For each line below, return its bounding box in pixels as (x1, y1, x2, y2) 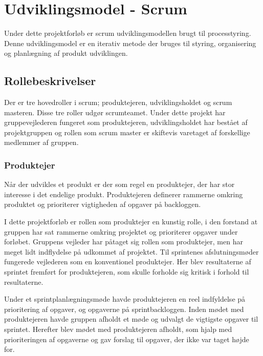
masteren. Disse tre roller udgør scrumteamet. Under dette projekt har (4, 107, 226, 117)
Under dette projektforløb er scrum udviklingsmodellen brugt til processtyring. (4, 28, 251, 38)
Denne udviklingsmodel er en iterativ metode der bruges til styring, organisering (4, 37, 256, 48)
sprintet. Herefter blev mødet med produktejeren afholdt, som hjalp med (4, 324, 232, 334)
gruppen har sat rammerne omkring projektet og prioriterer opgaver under (4, 226, 238, 237)
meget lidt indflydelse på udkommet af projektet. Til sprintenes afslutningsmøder (4, 246, 259, 257)
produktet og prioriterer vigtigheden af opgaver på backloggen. (4, 199, 201, 210)
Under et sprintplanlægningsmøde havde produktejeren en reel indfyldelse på (4, 294, 246, 304)
